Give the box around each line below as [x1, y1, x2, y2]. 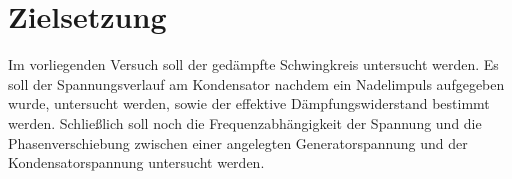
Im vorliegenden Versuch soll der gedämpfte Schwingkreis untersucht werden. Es [8, 54, 499, 75]
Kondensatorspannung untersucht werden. [8, 152, 265, 173]
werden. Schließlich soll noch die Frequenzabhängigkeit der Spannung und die [8, 112, 482, 133]
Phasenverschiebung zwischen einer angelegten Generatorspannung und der [8, 132, 468, 153]
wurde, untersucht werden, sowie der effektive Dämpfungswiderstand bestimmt [8, 93, 490, 114]
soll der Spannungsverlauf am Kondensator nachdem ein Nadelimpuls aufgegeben [8, 73, 505, 94]
